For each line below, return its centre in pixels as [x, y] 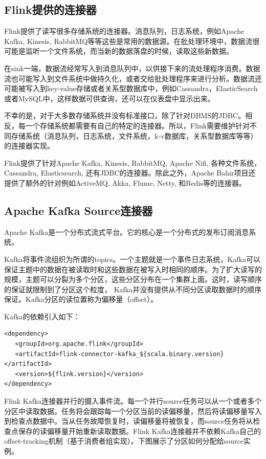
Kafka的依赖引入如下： [42, 316]
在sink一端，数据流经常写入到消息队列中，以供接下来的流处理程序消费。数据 [132, 68]
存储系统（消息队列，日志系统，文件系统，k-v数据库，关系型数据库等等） [134, 135]
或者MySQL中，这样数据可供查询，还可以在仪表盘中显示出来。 [109, 98]
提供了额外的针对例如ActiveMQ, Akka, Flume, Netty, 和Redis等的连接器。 [125, 182]
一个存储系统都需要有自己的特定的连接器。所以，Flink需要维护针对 [138, 125]
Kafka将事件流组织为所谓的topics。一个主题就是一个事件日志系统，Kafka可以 [132, 259]
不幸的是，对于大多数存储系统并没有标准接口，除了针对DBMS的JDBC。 [125, 115]
